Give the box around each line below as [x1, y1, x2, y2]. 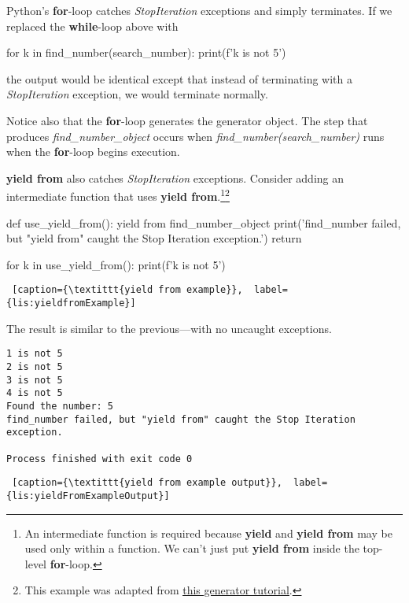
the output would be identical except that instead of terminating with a [6, 70, 352, 87]
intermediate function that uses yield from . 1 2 [6, 186, 230, 204]
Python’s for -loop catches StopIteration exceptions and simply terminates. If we [6, 2, 392, 18]
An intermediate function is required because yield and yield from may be [24, 524, 392, 541]
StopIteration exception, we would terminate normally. [6, 86, 268, 102]
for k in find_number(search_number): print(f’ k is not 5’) [6, 44, 286, 61]
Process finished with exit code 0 [6, 453, 193, 464]
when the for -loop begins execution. [6, 143, 180, 160]
